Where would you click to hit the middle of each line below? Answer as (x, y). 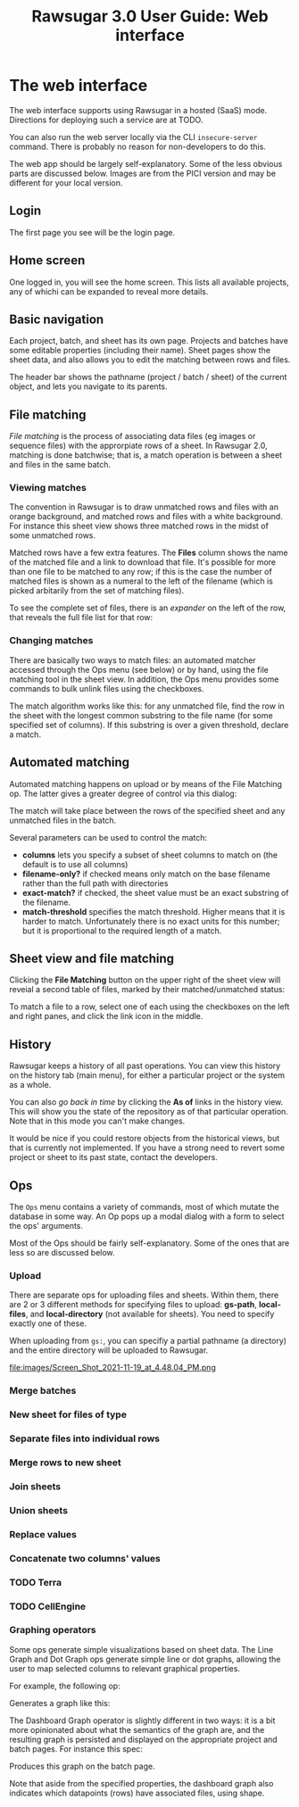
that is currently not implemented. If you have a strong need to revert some (147, 1148)
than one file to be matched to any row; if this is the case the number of (141, 572)
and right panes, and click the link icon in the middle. (106, 1016)
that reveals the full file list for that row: (81, 618)
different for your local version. (66, 182)
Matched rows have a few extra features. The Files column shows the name (149, 553)
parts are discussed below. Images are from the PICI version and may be (143, 173)
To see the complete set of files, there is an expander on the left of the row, (148, 608)
